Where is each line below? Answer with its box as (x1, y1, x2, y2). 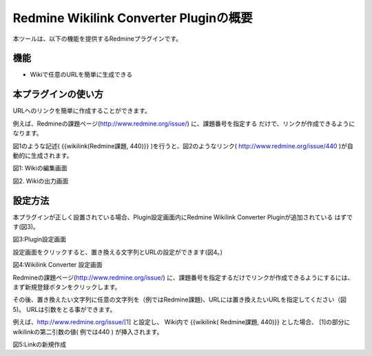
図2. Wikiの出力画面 (12, 177, 69, 185)
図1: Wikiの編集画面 (12, 164, 68, 172)
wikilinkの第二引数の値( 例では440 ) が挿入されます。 (12, 328, 163, 336)
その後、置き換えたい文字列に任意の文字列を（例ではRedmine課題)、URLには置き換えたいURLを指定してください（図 (12, 295, 347, 304)
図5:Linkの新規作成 (12, 340, 67, 348)
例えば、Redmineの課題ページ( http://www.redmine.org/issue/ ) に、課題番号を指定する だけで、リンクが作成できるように (12, 119, 355, 128)
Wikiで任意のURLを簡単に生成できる (30, 70, 133, 79)
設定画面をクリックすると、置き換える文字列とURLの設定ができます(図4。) (12, 248, 223, 256)
